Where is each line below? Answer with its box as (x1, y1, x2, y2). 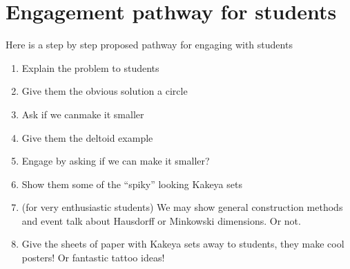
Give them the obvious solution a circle (21, 84, 188, 98)
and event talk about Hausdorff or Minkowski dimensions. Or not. (21, 213, 301, 228)
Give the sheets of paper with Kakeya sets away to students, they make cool (21, 236, 344, 251)
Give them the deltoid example (21, 130, 153, 145)
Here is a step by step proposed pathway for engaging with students (6, 37, 293, 52)
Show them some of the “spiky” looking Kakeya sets (21, 176, 242, 191)
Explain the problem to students (21, 60, 159, 75)
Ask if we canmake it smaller (21, 106, 144, 121)
